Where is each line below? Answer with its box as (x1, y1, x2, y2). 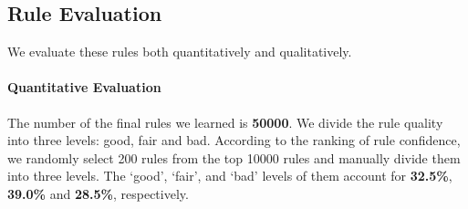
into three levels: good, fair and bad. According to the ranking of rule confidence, (7, 131, 461, 150)
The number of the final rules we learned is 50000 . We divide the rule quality (7, 112, 443, 131)
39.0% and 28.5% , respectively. (7, 183, 189, 203)
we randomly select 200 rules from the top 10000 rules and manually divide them (7, 148, 461, 167)
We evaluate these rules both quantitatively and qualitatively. (7, 42, 352, 61)
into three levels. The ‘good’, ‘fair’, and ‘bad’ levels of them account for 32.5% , (7, 166, 452, 185)
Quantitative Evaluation (7, 78, 161, 97)
